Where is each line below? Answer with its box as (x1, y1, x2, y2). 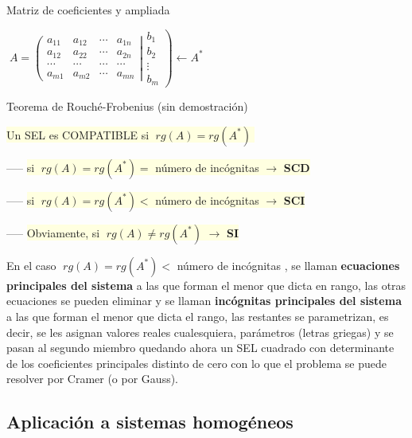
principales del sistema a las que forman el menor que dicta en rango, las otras (6, 276, 406, 293)
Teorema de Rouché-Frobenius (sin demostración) (6, 98, 248, 115)
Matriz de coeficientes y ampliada (6, 2, 170, 18)
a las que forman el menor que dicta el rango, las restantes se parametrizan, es (6, 307, 389, 324)
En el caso (6, 256, 56, 273)
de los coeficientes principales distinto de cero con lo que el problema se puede (6, 354, 387, 371)
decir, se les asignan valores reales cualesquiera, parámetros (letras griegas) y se (6, 323, 394, 340)
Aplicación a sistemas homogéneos (6, 409, 293, 434)
